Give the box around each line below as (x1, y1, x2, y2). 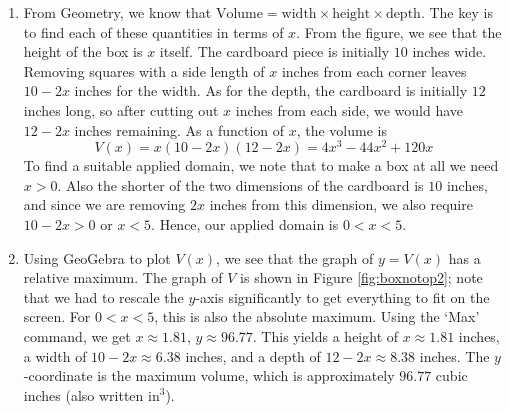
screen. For (23, 306, 91, 327)
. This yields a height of (252, 325, 399, 346)
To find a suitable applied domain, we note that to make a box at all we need (23, 155, 499, 176)
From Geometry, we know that (23, 2, 212, 22)
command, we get (23, 325, 131, 346)
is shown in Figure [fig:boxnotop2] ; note (240, 267, 483, 288)
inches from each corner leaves (281, 60, 467, 81)
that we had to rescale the (23, 286, 184, 307)
